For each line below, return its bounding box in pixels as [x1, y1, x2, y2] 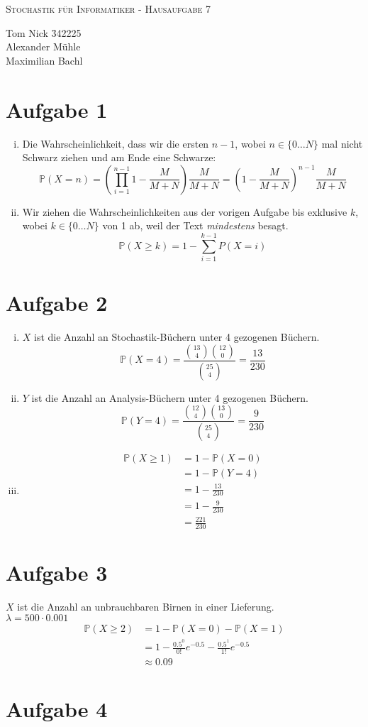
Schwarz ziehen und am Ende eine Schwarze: [22, 150, 216, 165]
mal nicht [321, 136, 363, 151]
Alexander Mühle [6, 39, 81, 54]
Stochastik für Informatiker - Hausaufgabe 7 [6, 1, 211, 16]
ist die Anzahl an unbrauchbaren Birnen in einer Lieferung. [17, 599, 274, 614]
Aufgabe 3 [6, 558, 108, 587]
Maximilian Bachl [6, 53, 83, 67]
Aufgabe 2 [6, 288, 108, 317]
